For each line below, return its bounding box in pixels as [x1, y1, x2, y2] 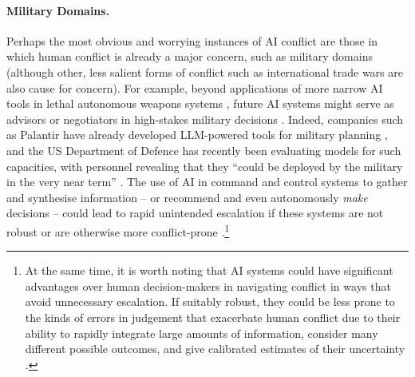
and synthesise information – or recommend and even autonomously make [6, 188, 368, 205]
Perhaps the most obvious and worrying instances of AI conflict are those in [6, 32, 378, 49]
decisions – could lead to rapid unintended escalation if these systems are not [6, 204, 384, 221]
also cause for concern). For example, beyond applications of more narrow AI [6, 79, 383, 96]
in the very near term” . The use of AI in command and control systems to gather [6, 173, 408, 190]
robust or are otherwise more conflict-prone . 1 [6, 220, 230, 240]
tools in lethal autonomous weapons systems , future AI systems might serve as [6, 95, 394, 112]
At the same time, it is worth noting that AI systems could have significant [25, 262, 393, 279]
